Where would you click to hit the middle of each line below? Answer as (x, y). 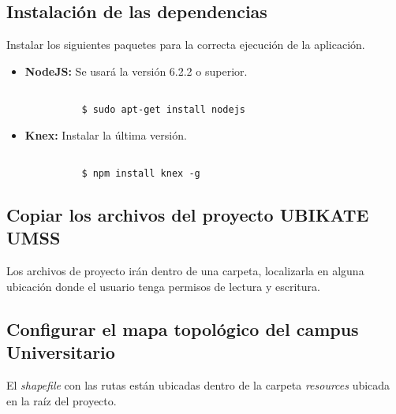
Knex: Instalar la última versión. (106, 134)
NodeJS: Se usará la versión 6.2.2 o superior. (136, 71)
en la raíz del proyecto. (62, 400)
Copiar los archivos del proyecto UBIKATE (188, 214)
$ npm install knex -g (141, 173)
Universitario (61, 352)
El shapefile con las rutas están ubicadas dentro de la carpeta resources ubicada (198, 384)
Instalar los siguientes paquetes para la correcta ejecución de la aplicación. (186, 45)
